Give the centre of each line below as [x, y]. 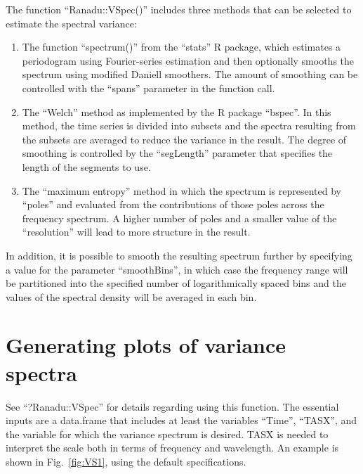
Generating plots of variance [146, 345]
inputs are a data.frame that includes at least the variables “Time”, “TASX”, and [181, 420]
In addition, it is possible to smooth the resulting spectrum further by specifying [179, 255]
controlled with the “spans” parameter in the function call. [148, 88]
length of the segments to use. [86, 166]
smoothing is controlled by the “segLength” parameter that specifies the [177, 153]
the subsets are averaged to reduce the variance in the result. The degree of [184, 139]
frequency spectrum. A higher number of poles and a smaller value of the [179, 218]
